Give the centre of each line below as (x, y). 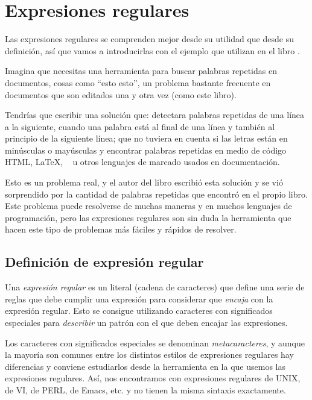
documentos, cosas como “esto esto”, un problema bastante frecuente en (138, 82)
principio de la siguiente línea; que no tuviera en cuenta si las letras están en (146, 138)
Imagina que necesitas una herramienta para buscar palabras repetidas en (141, 71)
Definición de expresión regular (104, 262)
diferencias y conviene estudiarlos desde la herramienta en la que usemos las (145, 366)
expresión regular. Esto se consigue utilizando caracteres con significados (139, 311)
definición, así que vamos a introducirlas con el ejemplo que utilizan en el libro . (152, 50)
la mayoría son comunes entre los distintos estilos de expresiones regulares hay (149, 355)
